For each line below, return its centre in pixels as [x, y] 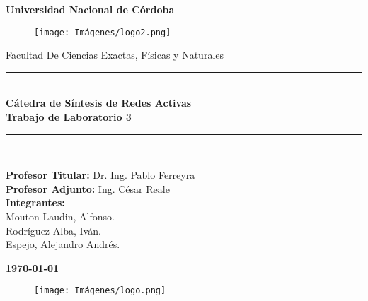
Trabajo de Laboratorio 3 [69, 117]
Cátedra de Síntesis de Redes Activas [99, 103]
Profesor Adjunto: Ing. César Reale [88, 188]
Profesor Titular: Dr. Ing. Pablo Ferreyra [100, 175]
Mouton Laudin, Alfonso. [60, 216]
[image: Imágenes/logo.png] [100, 291]
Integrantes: [35, 202]
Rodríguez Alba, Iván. [53, 230]
